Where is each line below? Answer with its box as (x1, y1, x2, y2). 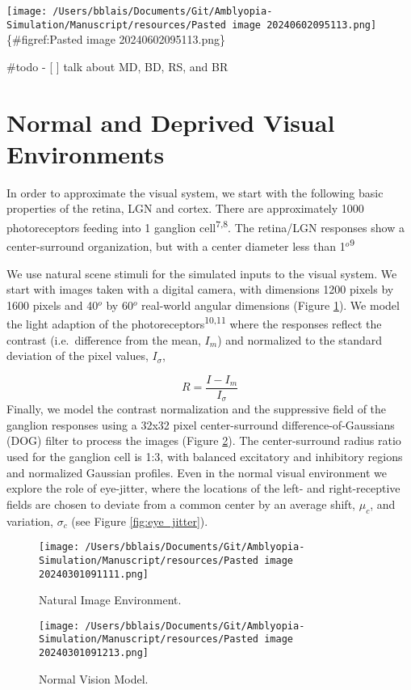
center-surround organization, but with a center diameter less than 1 (6, 237, 346, 254)
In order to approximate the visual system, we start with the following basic (6, 184, 384, 201)
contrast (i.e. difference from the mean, (6, 331, 201, 348)
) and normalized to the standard (217, 331, 383, 348)
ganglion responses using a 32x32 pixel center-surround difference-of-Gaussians (6, 416, 395, 433)
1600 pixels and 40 (6, 296, 99, 313)
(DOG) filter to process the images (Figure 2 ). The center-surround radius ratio (6, 432, 401, 449)
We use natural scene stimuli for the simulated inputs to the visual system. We (6, 265, 397, 282)
